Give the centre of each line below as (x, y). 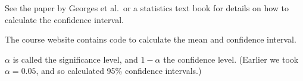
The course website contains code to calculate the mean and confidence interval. (151, 39)
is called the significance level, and (75, 59)
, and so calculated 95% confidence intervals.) (119, 71)
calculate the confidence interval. (64, 19)
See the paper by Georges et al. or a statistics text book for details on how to (147, 8)
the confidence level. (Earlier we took (231, 59)
